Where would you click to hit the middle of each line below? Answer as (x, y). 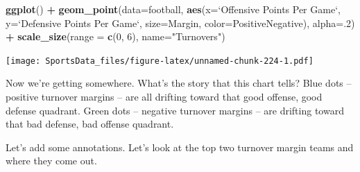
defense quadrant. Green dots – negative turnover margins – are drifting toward (175, 110)
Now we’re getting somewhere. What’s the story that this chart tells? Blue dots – (179, 83)
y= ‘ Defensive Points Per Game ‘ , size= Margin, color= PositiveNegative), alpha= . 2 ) (180, 23)
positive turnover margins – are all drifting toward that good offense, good (164, 97)
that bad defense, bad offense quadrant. (90, 124)
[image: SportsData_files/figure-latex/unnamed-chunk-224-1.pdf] (160, 61)
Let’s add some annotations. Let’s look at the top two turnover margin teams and (180, 147)
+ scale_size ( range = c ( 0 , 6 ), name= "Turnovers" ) (115, 36)
